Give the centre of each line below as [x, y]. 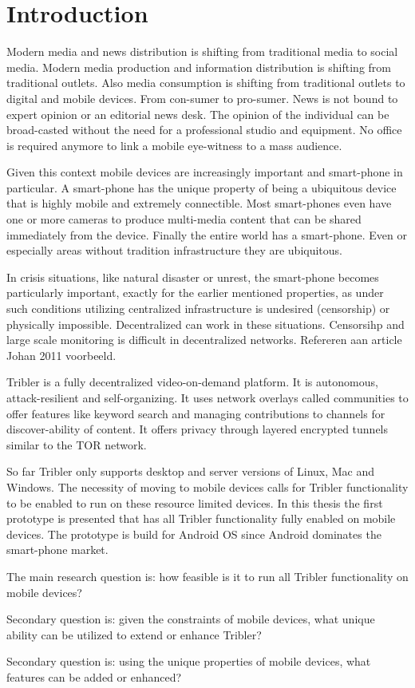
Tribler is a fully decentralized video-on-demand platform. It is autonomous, [192, 382]
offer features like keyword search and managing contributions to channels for [196, 413]
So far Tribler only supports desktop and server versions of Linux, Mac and [191, 471]
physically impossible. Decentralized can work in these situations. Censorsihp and [206, 324]
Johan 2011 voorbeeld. [61, 355]
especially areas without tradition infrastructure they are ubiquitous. [174, 250]
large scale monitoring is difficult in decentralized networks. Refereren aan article [204, 340]
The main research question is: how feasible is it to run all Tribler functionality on [207, 576]
